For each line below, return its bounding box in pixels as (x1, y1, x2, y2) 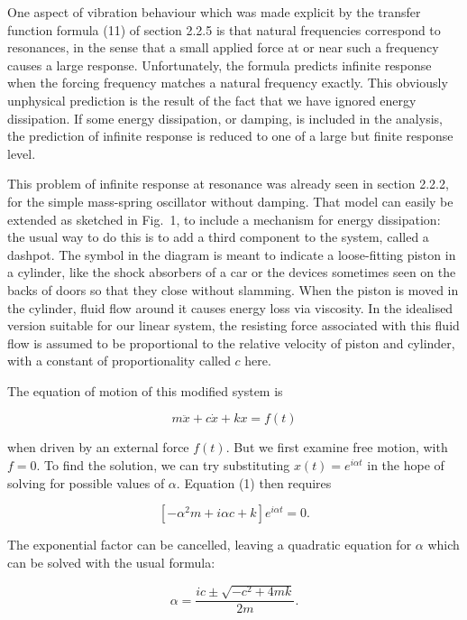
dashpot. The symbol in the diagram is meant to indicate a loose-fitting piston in (7, 245, 456, 264)
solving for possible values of (7, 473, 165, 492)
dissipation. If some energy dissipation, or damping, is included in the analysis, (7, 108, 443, 127)
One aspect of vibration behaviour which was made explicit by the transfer (7, 3, 421, 21)
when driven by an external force (7, 438, 189, 457)
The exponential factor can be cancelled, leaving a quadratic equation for (7, 535, 412, 554)
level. (7, 143, 36, 162)
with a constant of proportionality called (7, 351, 231, 370)
